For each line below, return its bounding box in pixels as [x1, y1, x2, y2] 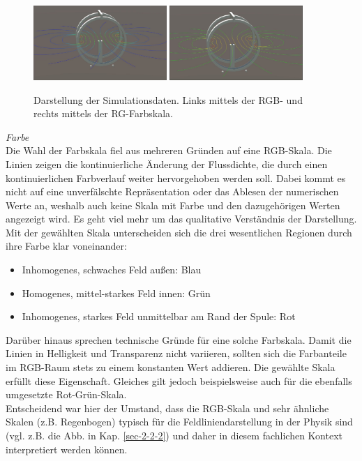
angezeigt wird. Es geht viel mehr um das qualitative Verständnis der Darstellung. [6, 211, 357, 226]
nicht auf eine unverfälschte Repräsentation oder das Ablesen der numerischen [6, 184, 339, 199]
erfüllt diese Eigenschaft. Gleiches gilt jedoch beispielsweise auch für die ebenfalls [6, 373, 352, 388]
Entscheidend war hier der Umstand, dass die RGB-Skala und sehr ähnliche [6, 400, 329, 415]
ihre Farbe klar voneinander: [6, 239, 127, 253]
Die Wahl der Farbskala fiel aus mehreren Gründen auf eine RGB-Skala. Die [6, 143, 332, 158]
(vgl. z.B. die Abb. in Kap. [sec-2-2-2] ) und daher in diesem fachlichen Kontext [6, 428, 343, 442]
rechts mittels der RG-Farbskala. [33, 106, 173, 121]
